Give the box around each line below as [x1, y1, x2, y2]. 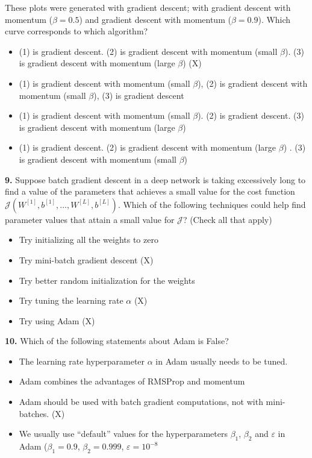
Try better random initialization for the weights [19, 274, 195, 286]
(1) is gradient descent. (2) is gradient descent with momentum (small [19, 45, 278, 57]
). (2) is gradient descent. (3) [198, 109, 304, 122]
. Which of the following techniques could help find [117, 198, 306, 210]
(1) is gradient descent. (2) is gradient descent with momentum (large [19, 141, 276, 154]
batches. [19, 407, 49, 419]
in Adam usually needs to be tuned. [155, 354, 288, 367]
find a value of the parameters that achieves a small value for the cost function [5, 185, 295, 198]
